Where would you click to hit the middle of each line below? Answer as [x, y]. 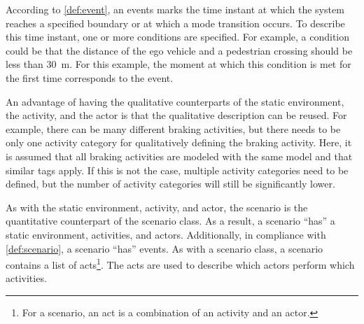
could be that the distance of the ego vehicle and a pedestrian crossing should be [179, 50]
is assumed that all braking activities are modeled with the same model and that [179, 156]
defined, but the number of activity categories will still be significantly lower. [170, 184]
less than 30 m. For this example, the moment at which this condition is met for [178, 64]
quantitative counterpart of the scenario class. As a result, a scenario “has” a [170, 221]
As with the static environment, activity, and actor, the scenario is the [157, 207]
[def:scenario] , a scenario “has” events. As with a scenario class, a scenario [164, 248]
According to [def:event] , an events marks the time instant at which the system [175, 9]
